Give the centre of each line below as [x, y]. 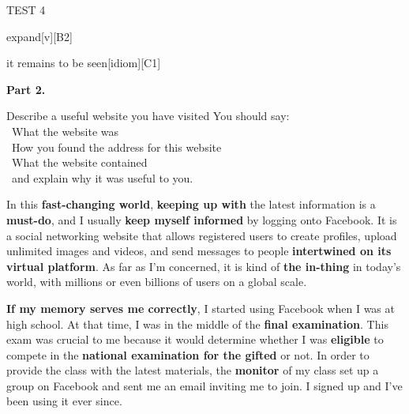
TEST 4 [26, 9]
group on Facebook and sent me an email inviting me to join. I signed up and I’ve [204, 385]
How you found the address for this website [116, 147]
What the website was [65, 131]
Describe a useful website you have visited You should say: [148, 116]
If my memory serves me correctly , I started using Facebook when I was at [201, 308]
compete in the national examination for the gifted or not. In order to [188, 354]
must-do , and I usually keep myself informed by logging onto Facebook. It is [202, 219]
